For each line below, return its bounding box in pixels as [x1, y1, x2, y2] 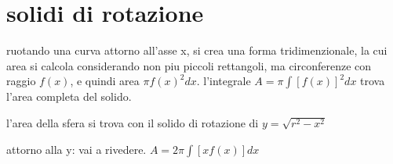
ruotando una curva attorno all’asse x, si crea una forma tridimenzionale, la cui [6, 42, 388, 59]
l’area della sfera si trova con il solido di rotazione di [6, 114, 259, 130]
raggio [6, 73, 36, 89]
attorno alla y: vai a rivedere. [6, 141, 147, 157]
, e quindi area [70, 73, 140, 89]
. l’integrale [196, 73, 251, 89]
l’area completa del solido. [6, 88, 132, 105]
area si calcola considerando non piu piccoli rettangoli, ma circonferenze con [6, 57, 372, 73]
